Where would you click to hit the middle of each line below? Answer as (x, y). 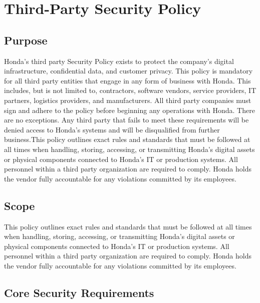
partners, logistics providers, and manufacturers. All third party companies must (128, 100)
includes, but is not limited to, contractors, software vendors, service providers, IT (130, 90)
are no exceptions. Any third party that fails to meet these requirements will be (126, 120)
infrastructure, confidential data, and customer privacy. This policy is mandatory (128, 71)
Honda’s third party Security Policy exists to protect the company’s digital (119, 61)
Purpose (26, 40)
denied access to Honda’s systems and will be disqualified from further (112, 129)
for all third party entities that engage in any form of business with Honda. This (127, 80)
